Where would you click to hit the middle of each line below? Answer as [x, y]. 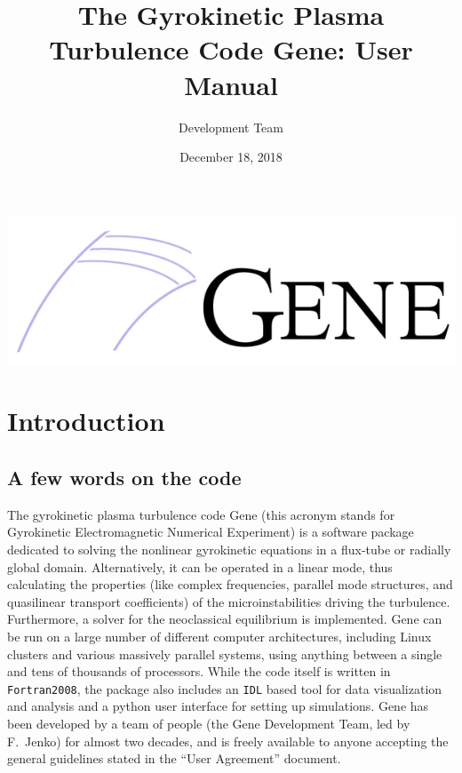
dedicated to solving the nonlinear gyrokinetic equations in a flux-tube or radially [229, 550]
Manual [231, 84]
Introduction [86, 421]
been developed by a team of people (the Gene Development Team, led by [209, 724]
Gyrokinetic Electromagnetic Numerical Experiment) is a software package [211, 532]
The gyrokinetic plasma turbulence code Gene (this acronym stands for [201, 514]
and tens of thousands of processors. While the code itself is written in [199, 671]
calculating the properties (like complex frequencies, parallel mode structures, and [230, 584]
